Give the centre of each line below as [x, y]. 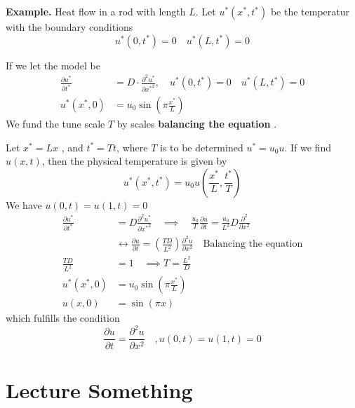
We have [24, 204]
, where [132, 147]
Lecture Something [99, 389]
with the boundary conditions [69, 27]
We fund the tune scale [55, 124]
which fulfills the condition [63, 318]
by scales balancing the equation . [197, 124]
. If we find [308, 147]
